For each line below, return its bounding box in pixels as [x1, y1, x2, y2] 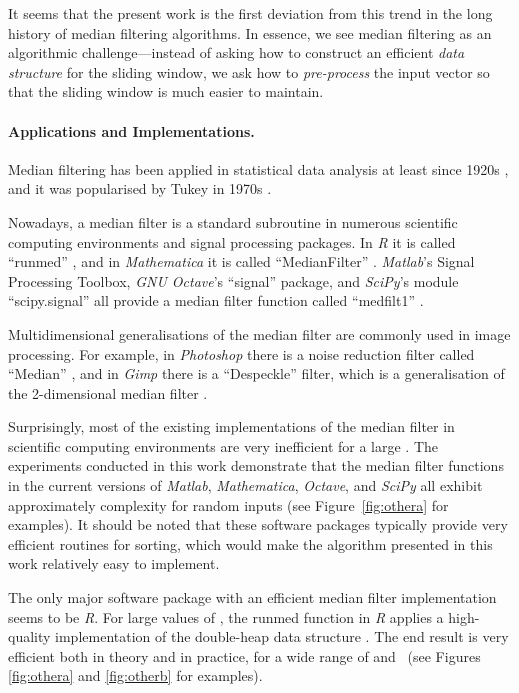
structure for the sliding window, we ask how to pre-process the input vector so [8, 61, 490, 82]
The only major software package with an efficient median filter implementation [8, 587, 497, 608]
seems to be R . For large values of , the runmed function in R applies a [8, 606, 444, 627]
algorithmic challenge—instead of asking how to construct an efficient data [8, 42, 465, 63]
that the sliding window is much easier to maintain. [8, 81, 324, 102]
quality [8, 626, 51, 647]
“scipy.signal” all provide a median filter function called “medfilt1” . [8, 290, 424, 311]
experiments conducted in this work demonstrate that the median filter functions [8, 455, 504, 476]
